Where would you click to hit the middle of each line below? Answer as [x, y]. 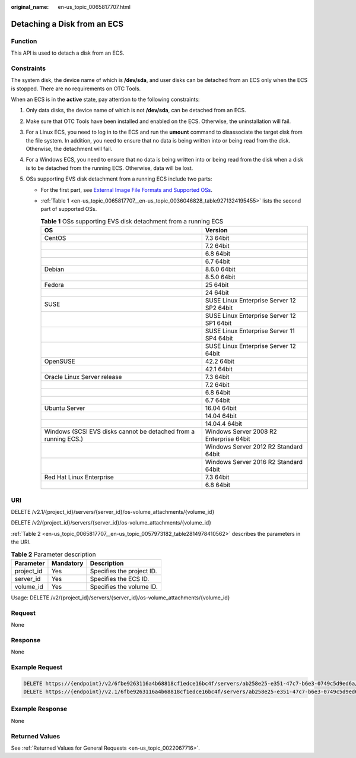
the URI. [21, 542]
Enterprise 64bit [228, 439]
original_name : [30, 7]
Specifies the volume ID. [124, 586]
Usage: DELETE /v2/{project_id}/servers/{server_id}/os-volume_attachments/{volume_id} [120, 598]
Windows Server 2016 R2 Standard [254, 462]
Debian [54, 269]
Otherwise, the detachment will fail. [69, 149]
